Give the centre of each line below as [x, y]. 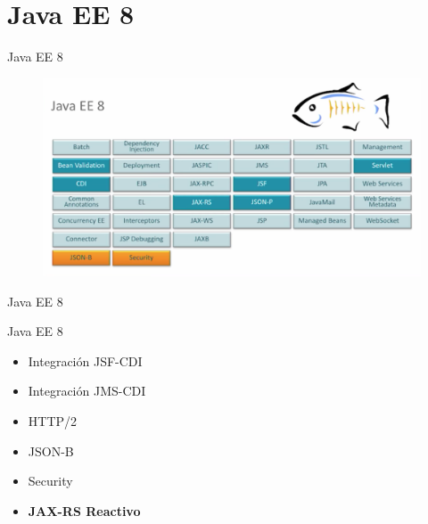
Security [50, 481]
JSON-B [51, 450]
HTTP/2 [53, 421]
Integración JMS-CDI [87, 391]
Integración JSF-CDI [85, 360]
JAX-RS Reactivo [84, 510]
